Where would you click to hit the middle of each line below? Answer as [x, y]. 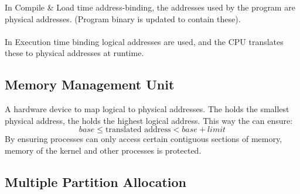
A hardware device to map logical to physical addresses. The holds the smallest [147, 109]
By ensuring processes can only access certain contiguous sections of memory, [144, 139]
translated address [138, 130]
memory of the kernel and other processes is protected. [103, 150]
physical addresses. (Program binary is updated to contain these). [123, 18]
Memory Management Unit [90, 84]
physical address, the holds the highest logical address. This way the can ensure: [149, 120]
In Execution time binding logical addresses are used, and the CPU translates [144, 41]
